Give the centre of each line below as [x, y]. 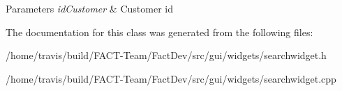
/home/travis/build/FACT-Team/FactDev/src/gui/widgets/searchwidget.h [166, 55]
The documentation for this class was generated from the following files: [159, 32]
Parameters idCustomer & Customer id [89, 8]
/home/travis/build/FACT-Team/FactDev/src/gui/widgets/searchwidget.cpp [171, 78]
